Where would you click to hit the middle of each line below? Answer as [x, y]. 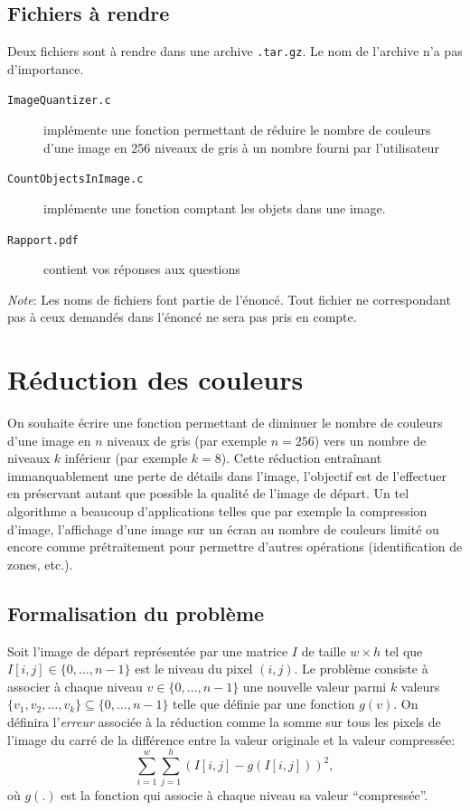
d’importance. [46, 68]
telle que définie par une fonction [264, 704]
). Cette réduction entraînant [301, 458]
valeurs [420, 686]
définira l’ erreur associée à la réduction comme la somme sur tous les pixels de [224, 722]
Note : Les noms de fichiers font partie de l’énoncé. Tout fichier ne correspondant [229, 299]
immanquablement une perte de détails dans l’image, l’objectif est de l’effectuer [227, 475]
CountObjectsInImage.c [75, 179]
